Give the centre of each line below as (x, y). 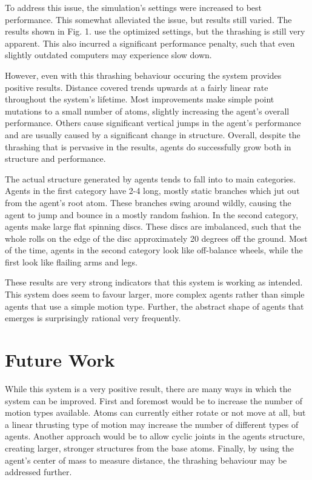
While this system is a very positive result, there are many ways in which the (148, 388)
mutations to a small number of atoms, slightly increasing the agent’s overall (147, 111)
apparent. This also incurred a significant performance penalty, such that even (150, 43)
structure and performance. (55, 158)
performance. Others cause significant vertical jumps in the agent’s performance (153, 123)
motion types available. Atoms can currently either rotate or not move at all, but (155, 412)
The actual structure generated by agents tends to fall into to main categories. (150, 178)
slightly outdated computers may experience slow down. (108, 55)
